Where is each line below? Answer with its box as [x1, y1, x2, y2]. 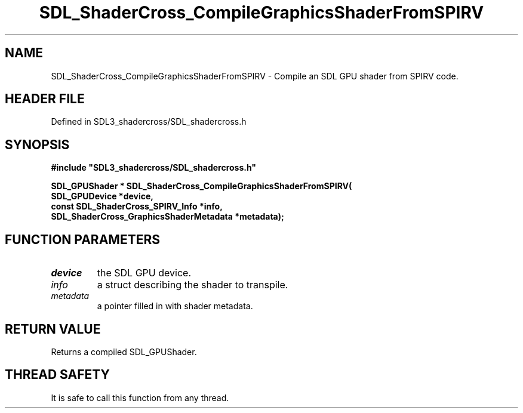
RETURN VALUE [5, 321, 101, 337]
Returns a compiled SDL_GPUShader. [51, 346, 197, 357]
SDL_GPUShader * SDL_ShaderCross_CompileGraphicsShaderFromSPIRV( [51, 181, 352, 192]
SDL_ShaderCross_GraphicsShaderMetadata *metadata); [51, 211, 284, 222]
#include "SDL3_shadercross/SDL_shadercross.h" [51, 162, 257, 173]
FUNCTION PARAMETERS [5, 232, 160, 247]
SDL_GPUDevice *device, [51, 191, 153, 202]
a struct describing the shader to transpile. [97, 279, 288, 291]
